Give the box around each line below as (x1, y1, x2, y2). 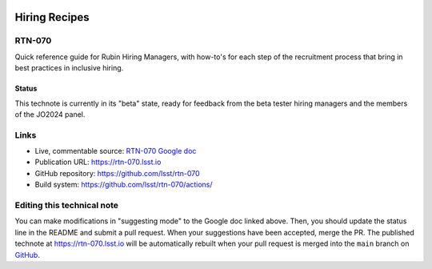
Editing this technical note (14, 200, 119, 211)
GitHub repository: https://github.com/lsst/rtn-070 (34, 168, 200, 178)
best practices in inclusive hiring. (14, 63, 124, 73)
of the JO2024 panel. (14, 109, 86, 119)
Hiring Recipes (14, 10, 90, 24)
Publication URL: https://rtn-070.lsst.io (34, 157, 162, 167)
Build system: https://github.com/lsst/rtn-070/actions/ (34, 180, 213, 190)
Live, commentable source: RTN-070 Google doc (34, 147, 197, 156)
